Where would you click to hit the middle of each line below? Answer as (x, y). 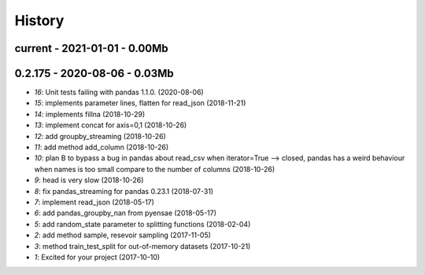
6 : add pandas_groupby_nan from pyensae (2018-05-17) (125, 213)
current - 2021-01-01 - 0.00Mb (91, 48)
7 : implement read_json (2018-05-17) (94, 202)
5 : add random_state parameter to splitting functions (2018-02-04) (142, 224)
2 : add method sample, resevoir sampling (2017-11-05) (123, 235)
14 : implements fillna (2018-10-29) (90, 114)
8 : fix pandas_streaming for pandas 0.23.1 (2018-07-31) (124, 191)
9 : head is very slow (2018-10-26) (89, 180)
